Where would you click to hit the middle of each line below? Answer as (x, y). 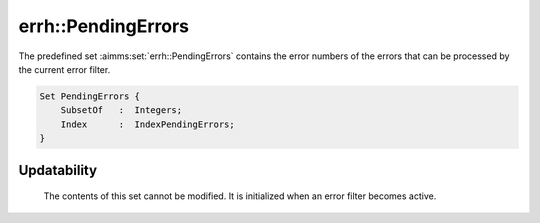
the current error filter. (64, 69)
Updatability (58, 170)
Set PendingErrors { (89, 96)
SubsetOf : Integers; (121, 110)
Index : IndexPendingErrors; (147, 124)
